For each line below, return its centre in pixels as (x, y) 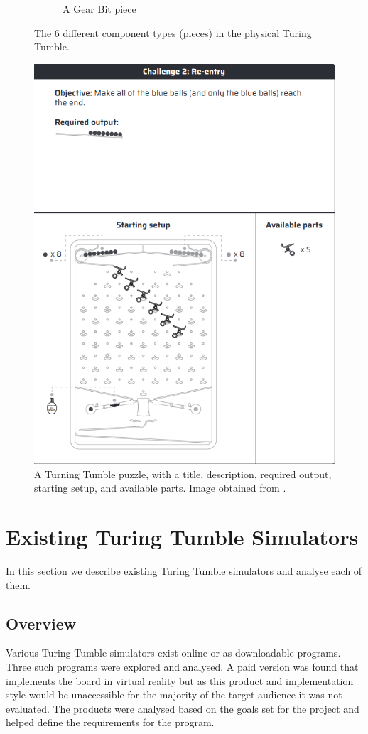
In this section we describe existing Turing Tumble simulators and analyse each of (184, 570)
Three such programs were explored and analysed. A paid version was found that (182, 666)
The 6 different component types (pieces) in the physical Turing (173, 32)
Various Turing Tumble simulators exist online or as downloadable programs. (173, 653)
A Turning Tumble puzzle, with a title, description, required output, (183, 474)
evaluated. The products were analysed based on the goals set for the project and (183, 708)
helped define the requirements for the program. (110, 722)
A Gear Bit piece (99, 9)
